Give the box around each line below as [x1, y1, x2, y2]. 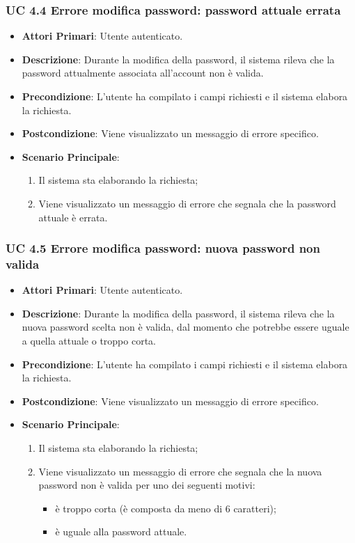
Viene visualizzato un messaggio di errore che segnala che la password [38, 196, 336, 210]
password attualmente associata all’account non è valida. [22, 65, 264, 80]
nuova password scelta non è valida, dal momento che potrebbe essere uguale [22, 320, 349, 334]
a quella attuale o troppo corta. [22, 333, 157, 348]
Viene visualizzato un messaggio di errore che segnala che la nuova [38, 464, 322, 478]
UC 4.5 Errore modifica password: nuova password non [6, 239, 320, 257]
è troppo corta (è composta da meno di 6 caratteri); [55, 501, 276, 515]
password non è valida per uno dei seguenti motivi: [38, 478, 255, 492]
